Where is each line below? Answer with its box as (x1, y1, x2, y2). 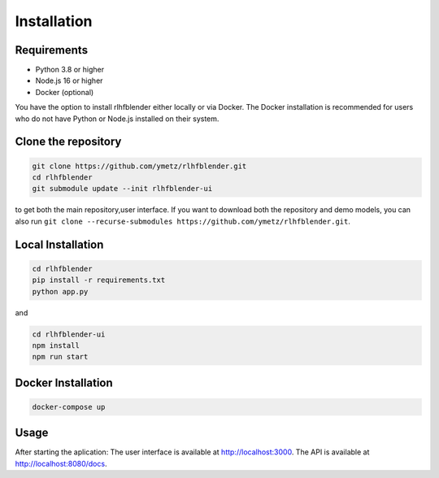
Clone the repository (15, 135, 122, 149)
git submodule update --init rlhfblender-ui (32, 184, 213, 193)
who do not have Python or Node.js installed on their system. (15, 114, 219, 124)
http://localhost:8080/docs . (15, 458, 107, 468)
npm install (32, 341, 80, 350)
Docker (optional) (35, 87, 94, 97)
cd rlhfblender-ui (32, 329, 106, 339)
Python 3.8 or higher (35, 65, 105, 75)
